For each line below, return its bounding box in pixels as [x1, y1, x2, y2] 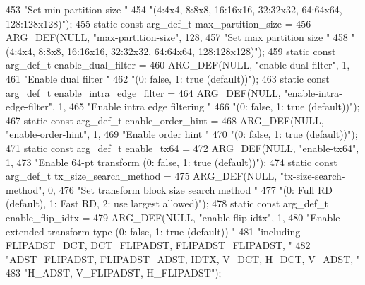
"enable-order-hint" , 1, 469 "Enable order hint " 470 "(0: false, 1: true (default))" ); [6, 127, 358, 141]
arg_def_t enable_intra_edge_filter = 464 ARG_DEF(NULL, [6, 85, 281, 100]
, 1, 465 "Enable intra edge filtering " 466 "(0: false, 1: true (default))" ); [52, 99, 360, 114]
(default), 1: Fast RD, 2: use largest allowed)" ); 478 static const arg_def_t [6, 196, 329, 211]
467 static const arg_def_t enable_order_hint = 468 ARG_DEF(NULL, [6, 112, 324, 127]
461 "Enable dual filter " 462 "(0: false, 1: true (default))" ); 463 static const [6, 71, 330, 86]
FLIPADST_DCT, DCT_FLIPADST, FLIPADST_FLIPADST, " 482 [6, 238, 311, 252]
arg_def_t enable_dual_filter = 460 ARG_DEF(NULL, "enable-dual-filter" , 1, [6, 57, 350, 72]
